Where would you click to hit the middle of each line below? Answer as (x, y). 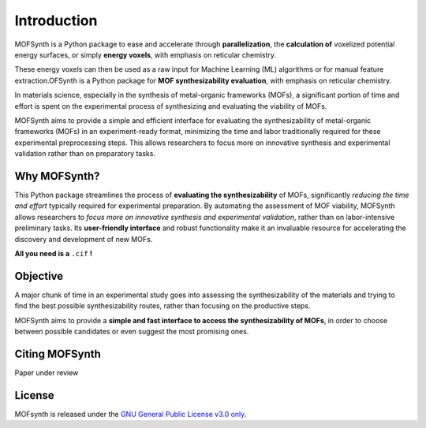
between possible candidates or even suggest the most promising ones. (132, 331)
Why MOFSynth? (57, 176)
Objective (39, 276)
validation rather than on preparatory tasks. (85, 154)
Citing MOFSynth (58, 354)
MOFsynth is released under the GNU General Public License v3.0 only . (131, 414)
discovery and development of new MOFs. (84, 239)
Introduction (56, 20)
